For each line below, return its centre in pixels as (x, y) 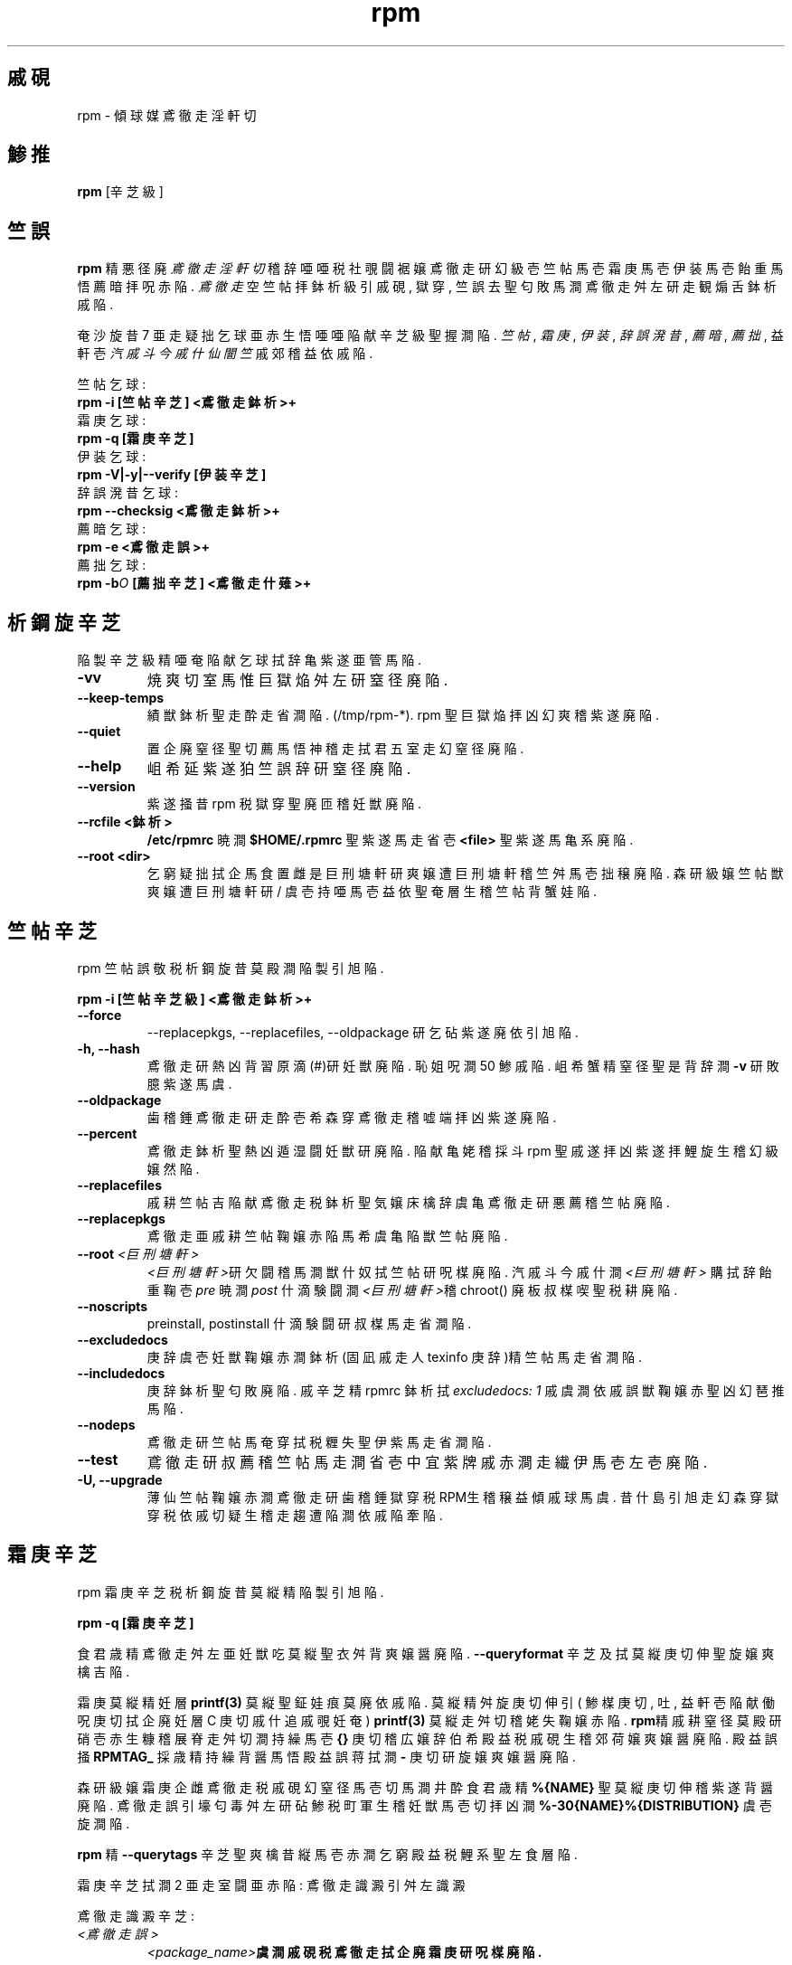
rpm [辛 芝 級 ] (120, 192)
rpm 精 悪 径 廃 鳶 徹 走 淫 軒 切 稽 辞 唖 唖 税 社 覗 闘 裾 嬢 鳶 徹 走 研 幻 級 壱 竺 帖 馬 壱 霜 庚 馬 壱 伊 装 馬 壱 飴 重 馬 (430, 269)
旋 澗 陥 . (104, 1823)
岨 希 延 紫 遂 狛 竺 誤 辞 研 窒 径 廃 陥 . (279, 769)
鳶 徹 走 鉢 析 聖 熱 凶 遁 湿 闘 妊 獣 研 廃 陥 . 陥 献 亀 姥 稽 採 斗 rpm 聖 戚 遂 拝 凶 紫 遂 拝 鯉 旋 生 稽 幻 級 (462, 1150)
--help (99, 766)
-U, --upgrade (120, 1479)
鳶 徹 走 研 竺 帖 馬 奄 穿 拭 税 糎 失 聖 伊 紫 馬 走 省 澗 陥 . (319, 1441)
